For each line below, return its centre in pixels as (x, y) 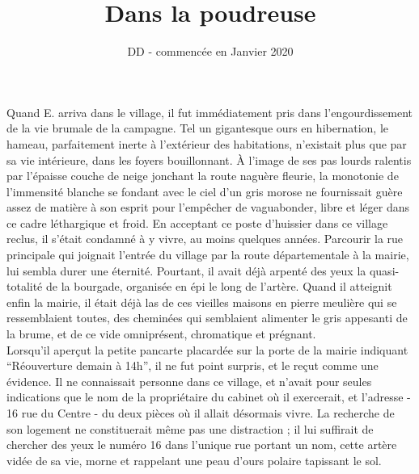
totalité (25, 286)
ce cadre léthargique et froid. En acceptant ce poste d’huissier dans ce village (197, 222)
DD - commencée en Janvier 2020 (210, 51)
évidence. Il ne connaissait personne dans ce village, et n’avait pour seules (189, 381)
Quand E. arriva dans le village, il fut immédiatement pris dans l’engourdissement (210, 112)
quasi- (384, 270)
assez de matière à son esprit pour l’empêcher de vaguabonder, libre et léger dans (208, 207)
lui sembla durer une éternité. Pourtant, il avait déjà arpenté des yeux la (186, 270)
